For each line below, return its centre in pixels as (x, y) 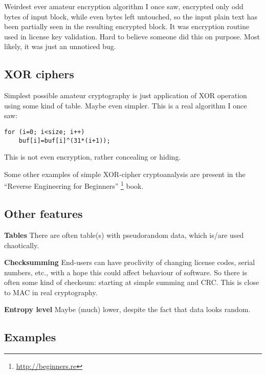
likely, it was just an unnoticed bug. (60, 46)
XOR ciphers (39, 74)
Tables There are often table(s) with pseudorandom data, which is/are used (124, 235)
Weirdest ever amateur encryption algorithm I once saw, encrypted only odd (124, 6)
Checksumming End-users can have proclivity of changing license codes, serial (130, 262)
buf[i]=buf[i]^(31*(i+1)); (64, 140)
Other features (43, 214)
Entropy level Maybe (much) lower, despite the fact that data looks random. (127, 309)
